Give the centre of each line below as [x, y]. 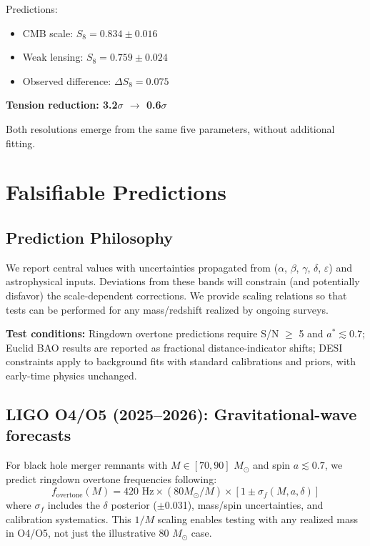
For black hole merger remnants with [87, 465]
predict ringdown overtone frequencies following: [111, 478]
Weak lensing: [53, 57]
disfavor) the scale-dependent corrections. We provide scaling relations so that [176, 295]
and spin [271, 465]
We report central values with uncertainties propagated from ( [142, 267]
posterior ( [134, 505]
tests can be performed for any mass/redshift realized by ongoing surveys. [167, 309]
